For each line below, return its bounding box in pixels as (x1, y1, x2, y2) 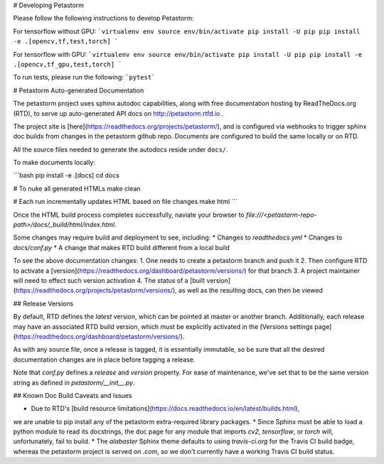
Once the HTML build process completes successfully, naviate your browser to (13, 210, 245, 219)
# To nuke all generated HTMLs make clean (13, 184, 141, 193)
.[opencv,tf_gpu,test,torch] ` (13, 60, 122, 68)
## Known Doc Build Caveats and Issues (13, 391, 132, 399)
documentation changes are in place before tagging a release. (13, 355, 196, 364)
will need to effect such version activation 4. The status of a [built (13, 276, 206, 284)
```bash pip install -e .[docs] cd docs (13, 171, 120, 180)
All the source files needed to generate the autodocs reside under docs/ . (13, 145, 229, 153)
